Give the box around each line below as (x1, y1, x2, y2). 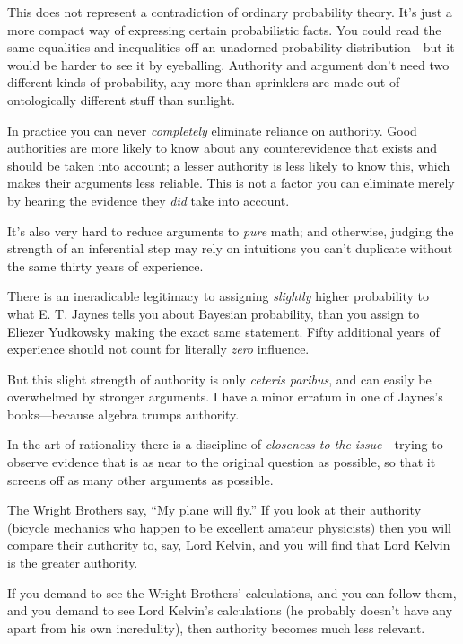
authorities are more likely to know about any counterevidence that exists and (7, 138, 438, 157)
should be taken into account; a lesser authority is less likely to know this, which (7, 155, 450, 174)
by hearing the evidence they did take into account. (7, 190, 290, 209)
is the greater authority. (7, 553, 138, 572)
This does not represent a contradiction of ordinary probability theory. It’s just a (7, 3, 452, 21)
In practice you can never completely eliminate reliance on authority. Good (7, 120, 417, 139)
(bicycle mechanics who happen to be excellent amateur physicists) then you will (7, 517, 451, 536)
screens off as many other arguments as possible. (7, 470, 274, 489)
